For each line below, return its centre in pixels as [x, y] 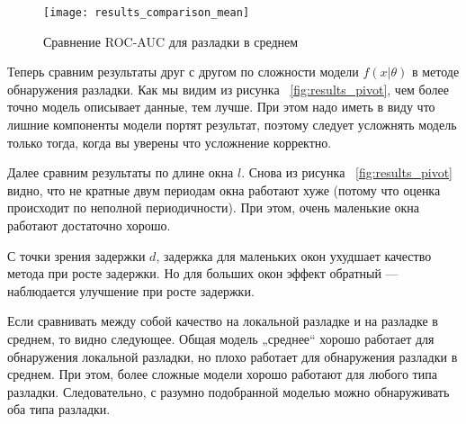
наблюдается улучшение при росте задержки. [131, 290]
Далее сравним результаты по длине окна [121, 172]
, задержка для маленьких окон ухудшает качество [294, 255]
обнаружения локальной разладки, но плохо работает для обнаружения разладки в [233, 356]
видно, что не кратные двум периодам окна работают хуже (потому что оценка [224, 189]
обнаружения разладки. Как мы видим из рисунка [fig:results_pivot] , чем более [228, 89]
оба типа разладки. [59, 409]
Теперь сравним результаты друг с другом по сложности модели [183, 72]
